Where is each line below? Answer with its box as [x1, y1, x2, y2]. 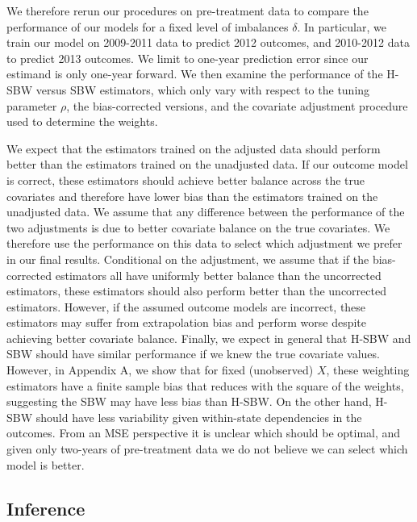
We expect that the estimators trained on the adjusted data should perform [6, 140, 381, 157]
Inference [6, 495, 85, 520]
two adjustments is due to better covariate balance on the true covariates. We [6, 219, 390, 236]
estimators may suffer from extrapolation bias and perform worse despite [6, 314, 366, 331]
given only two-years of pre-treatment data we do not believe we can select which [6, 441, 408, 457]
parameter [6, 97, 57, 114]
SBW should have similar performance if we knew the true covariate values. [6, 345, 380, 362]
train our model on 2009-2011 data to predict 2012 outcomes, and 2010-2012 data [6, 34, 410, 51]
